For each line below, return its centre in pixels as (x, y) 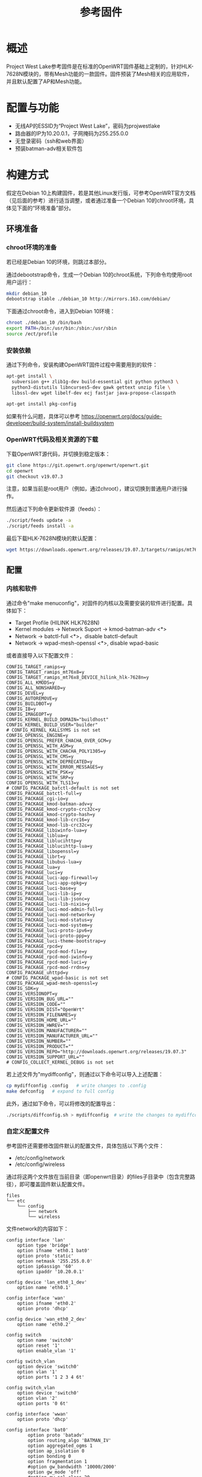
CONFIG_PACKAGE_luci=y (35, 872)
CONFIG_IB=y (21, 709)
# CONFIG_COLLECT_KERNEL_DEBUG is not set (60, 1062)
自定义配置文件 (28, 1132)
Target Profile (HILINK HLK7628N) (57, 622)
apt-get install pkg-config (41, 404)
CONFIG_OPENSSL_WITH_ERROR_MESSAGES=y (55, 767)
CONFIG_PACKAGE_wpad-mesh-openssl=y (52, 983)
